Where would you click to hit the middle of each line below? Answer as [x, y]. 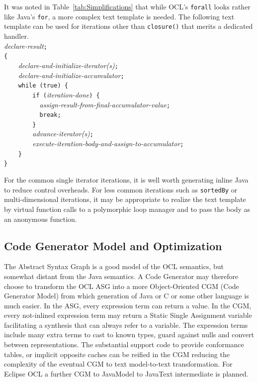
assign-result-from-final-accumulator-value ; [105, 104]
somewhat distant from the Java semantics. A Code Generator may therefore [121, 276]
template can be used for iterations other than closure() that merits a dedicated [129, 26]
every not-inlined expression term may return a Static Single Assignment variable [128, 315]
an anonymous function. [41, 219]
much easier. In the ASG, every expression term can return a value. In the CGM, [128, 305]
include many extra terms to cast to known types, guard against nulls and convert [129, 334]
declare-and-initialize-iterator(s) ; [68, 65]
